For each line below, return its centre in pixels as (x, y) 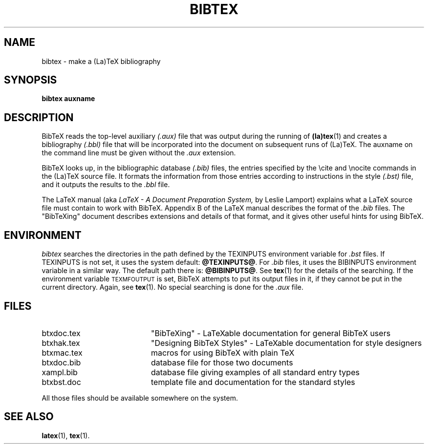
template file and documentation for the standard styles (253, 382)
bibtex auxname (68, 99)
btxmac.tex (62, 352)
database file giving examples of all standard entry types (255, 372)
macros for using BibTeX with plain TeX (223, 352)
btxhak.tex (61, 343)
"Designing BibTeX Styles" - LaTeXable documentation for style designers (286, 343)
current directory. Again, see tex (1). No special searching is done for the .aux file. (172, 287)
